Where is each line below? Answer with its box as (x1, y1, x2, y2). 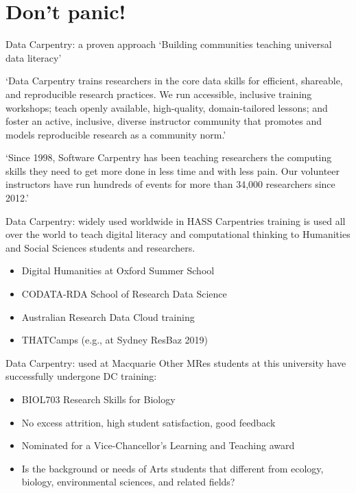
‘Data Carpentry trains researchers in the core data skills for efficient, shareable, (5, 73, 343, 88)
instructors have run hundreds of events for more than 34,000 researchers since (5, 177, 335, 191)
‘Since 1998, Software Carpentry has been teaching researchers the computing (5, 150, 332, 165)
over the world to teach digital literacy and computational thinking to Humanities (5, 227, 351, 241)
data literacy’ (5, 50, 62, 64)
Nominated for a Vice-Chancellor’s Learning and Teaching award (21, 438, 295, 453)
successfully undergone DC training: (5, 369, 157, 383)
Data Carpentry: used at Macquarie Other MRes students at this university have (5, 355, 346, 370)
